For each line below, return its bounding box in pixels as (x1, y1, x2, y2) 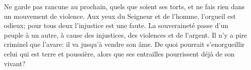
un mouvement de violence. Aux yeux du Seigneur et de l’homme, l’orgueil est (4, 11, 236, 21)
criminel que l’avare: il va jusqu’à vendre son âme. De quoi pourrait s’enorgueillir (4, 39, 245, 49)
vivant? (4, 58, 26, 68)
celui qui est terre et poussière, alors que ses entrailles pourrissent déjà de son (4, 48, 235, 58)
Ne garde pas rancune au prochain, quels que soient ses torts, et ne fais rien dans (4, 1, 245, 11)
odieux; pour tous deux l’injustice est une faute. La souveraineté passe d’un (4, 20, 228, 30)
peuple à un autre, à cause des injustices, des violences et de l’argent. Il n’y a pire (4, 29, 247, 40)
